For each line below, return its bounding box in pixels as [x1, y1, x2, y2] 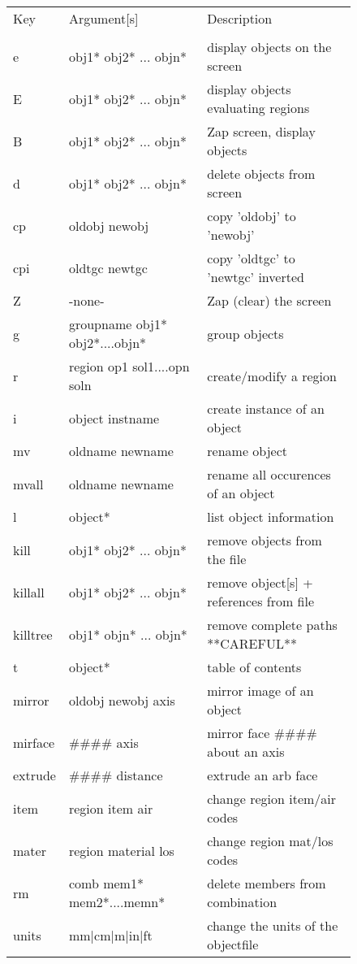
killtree [13, 624, 53, 644]
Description [207, 9, 273, 28]
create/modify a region [207, 366, 337, 385]
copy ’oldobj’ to [207, 206, 296, 225]
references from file [207, 592, 315, 610]
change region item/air [207, 789, 337, 808]
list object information [207, 507, 334, 526]
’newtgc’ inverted [207, 267, 304, 286]
